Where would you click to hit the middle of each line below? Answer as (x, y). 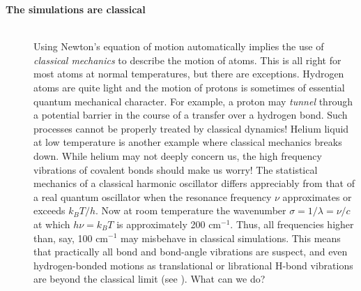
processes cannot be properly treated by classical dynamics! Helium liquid (191, 128)
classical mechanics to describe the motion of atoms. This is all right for (187, 60)
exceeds (49, 210)
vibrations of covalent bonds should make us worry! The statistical (176, 169)
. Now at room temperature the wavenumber (191, 210)
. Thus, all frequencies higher (292, 224)
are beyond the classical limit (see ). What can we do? (149, 279)
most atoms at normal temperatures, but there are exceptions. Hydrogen (189, 74)
